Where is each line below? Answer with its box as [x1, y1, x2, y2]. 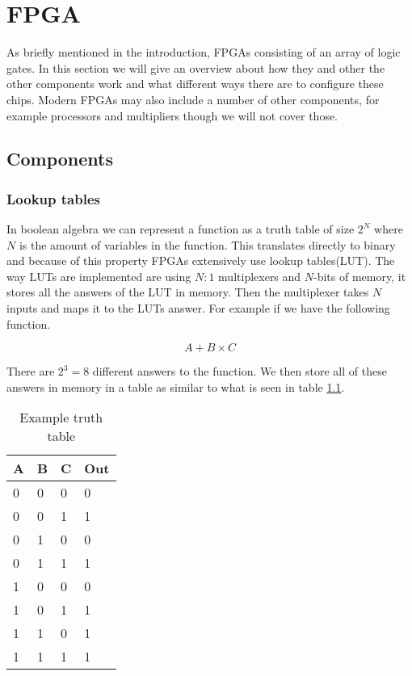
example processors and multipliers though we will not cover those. [6, 107, 338, 124]
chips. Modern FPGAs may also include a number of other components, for [6, 90, 380, 107]
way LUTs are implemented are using [6, 267, 191, 284]
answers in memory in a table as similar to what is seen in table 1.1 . [6, 378, 345, 395]
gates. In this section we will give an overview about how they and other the [6, 59, 385, 76]
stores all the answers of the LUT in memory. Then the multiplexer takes [6, 283, 369, 300]
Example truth [19, 408, 103, 427]
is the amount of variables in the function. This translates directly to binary [19, 236, 396, 253]
